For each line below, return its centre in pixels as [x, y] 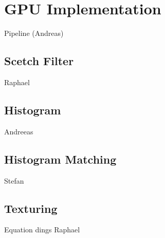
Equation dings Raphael [42, 230]
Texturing [31, 208]
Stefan [14, 180]
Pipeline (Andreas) [34, 33]
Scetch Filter [39, 61]
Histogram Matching [60, 159]
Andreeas [19, 131]
